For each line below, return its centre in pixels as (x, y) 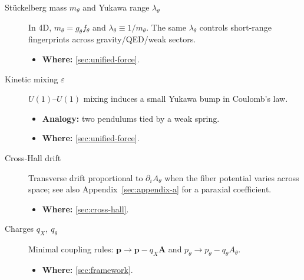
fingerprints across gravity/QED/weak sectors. (112, 39)
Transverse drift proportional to (86, 177)
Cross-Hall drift (33, 157)
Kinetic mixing (32, 79)
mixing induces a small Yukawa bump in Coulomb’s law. (186, 99)
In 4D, (40, 27)
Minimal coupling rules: (71, 249)
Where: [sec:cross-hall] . (85, 209)
